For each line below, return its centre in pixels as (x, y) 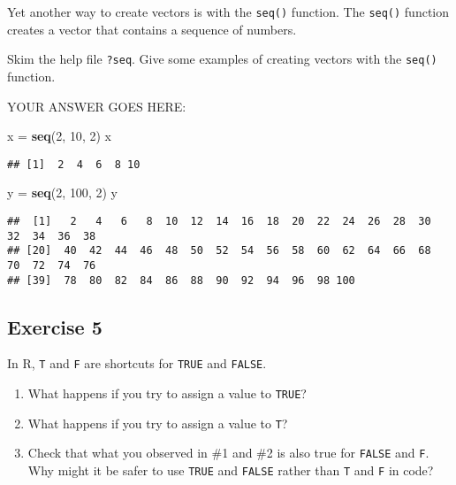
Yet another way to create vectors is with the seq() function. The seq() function (228, 12)
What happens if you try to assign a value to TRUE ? (167, 393)
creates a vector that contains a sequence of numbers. (152, 29)
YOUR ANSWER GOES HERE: (97, 106)
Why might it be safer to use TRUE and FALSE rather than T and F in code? (231, 470)
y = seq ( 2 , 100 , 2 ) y (62, 192)
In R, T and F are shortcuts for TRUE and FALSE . (137, 363)
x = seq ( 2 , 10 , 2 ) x (59, 136)
